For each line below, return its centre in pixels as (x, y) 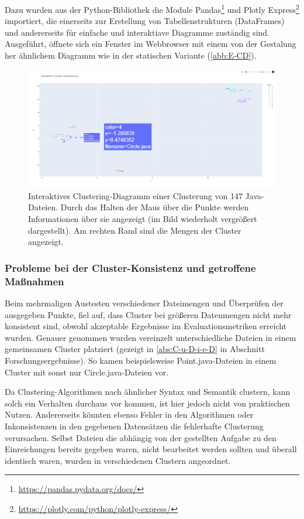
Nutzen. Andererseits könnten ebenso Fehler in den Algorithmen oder (129, 414)
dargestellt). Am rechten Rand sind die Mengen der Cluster (135, 230)
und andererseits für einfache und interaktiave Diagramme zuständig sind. (137, 32)
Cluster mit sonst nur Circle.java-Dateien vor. (87, 372)
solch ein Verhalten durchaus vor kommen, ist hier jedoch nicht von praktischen (147, 403)
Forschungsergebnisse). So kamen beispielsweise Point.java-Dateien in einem (141, 360)
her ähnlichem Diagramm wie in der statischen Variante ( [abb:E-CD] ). (131, 55)
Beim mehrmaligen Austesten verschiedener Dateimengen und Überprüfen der (144, 303)
